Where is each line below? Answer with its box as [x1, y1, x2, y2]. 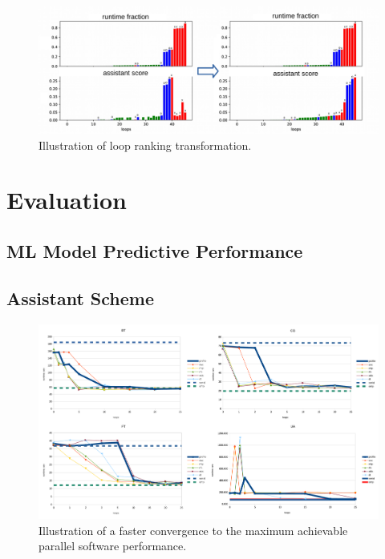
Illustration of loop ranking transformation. [38, 136, 252, 153]
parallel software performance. [38, 537, 187, 554]
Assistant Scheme [6, 285, 155, 310]
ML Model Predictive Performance [6, 238, 303, 263]
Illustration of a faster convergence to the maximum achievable [38, 521, 348, 538]
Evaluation [6, 183, 127, 216]
